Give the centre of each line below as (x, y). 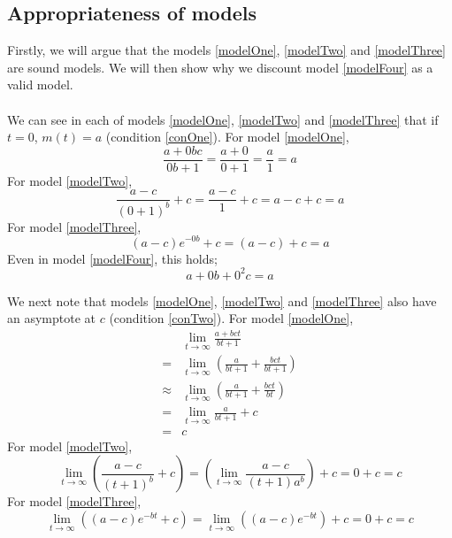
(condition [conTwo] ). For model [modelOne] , (231, 318)
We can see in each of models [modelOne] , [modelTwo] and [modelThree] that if (223, 119)
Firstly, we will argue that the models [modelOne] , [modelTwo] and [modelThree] (226, 50)
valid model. (40, 85)
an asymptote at (52, 318)
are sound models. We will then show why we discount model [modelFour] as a (220, 67)
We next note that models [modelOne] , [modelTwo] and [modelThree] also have (222, 300)
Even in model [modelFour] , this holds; (112, 258)
